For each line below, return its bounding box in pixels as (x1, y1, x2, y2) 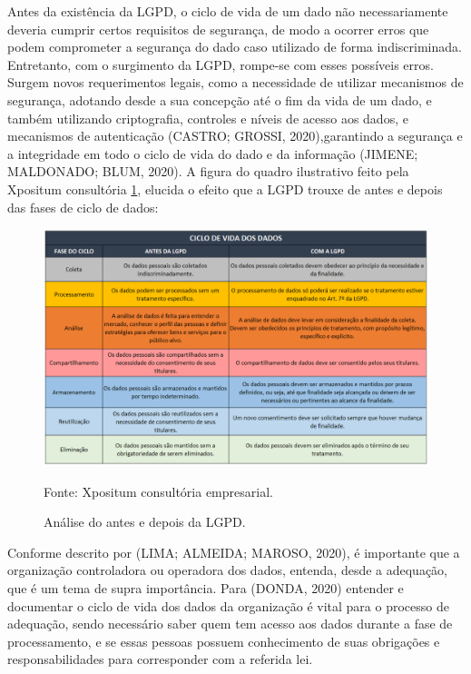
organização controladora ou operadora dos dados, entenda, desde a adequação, (7, 560, 447, 580)
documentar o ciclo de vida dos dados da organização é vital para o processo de (7, 596, 449, 615)
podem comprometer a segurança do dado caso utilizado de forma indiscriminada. (7, 37, 462, 56)
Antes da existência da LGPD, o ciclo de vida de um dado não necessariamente (7, 2, 448, 20)
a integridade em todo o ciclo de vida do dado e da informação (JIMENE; (7, 144, 418, 163)
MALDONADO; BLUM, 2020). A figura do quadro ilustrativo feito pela (7, 162, 409, 181)
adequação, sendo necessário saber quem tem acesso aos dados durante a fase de (7, 614, 453, 633)
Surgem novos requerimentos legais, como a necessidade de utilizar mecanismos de (7, 73, 464, 92)
